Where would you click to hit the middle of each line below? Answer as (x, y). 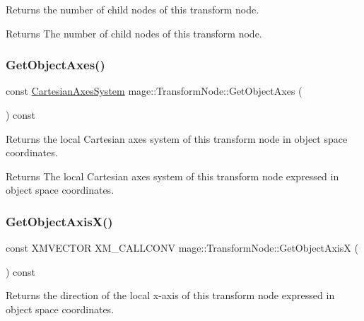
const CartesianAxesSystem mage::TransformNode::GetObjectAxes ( (154, 91)
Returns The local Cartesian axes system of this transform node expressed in (172, 176)
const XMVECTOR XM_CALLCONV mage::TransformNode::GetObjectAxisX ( (182, 248)
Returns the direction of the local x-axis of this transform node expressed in (170, 295)
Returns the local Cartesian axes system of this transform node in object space (177, 138)
